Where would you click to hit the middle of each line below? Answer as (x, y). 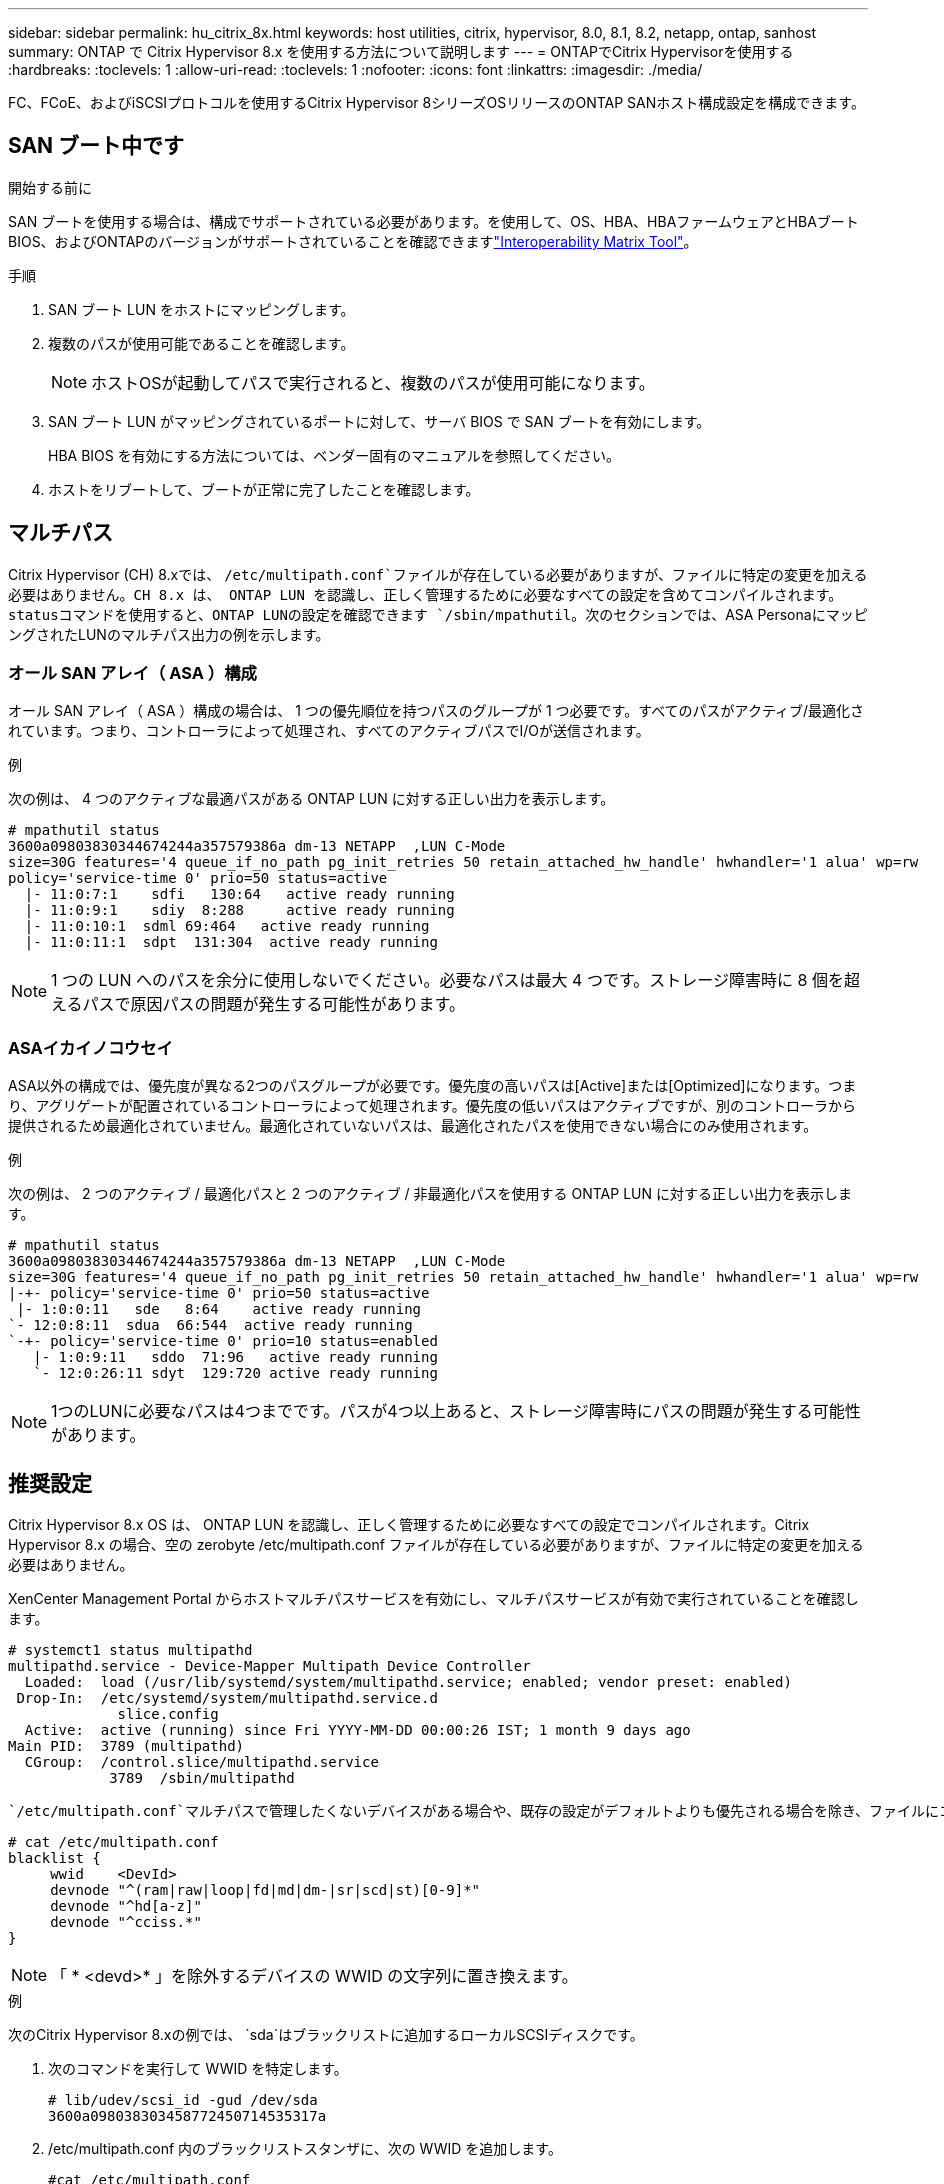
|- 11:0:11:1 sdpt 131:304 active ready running (231, 942)
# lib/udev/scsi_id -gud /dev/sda (183, 2100)
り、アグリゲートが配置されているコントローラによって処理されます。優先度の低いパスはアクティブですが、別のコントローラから (432, 1106)
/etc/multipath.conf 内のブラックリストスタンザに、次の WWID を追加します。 (305, 2149)
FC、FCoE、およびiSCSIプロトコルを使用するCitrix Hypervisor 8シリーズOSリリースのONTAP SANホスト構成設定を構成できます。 (436, 102)
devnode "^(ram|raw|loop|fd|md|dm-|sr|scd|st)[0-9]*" (265, 1890)
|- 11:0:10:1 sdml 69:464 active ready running (227, 926)
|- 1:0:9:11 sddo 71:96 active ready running (235, 1357)
